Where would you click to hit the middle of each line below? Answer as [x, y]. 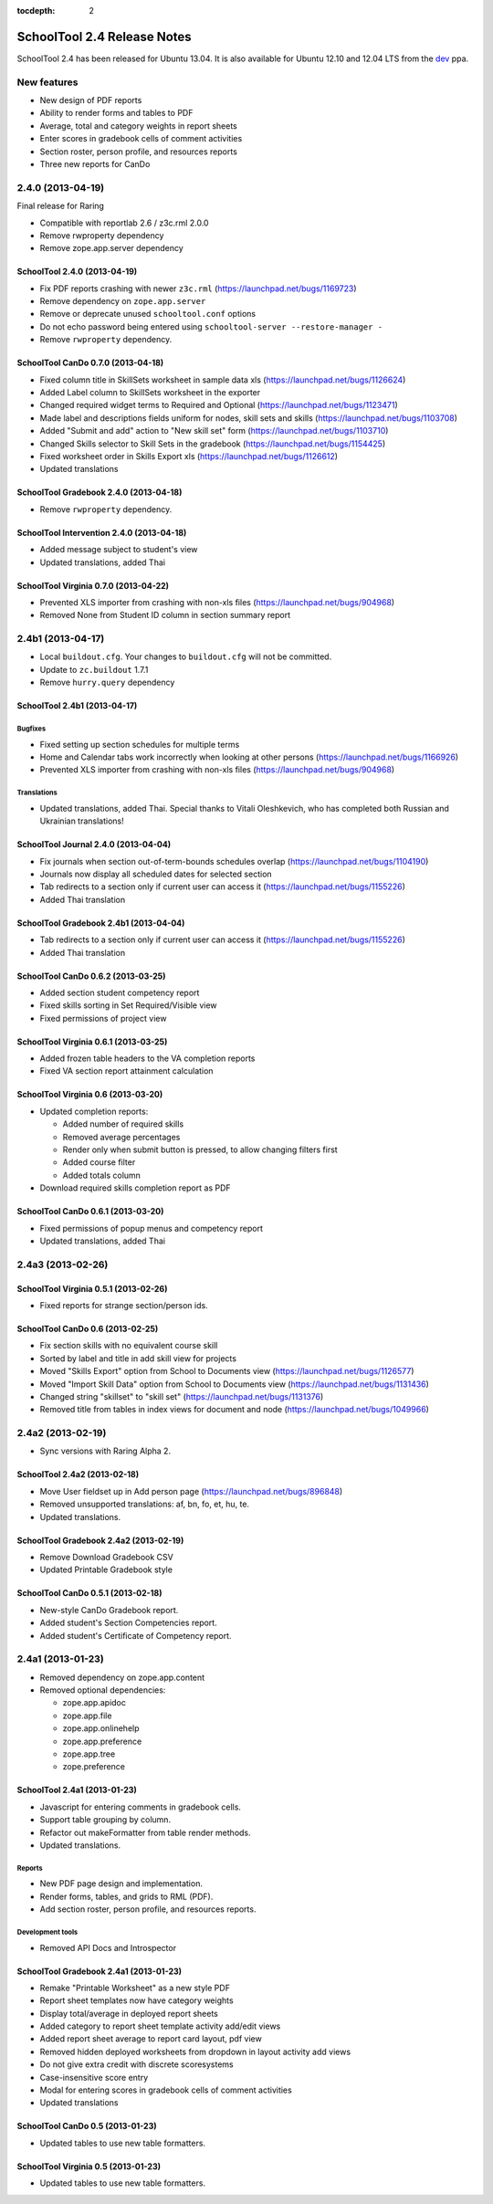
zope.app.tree [89, 1754]
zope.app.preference [102, 1741]
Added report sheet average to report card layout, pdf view [151, 2039]
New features [47, 82]
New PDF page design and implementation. [121, 1884]
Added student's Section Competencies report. [129, 1623]
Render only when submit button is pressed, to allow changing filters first [200, 1149]
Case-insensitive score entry [94, 2077]
